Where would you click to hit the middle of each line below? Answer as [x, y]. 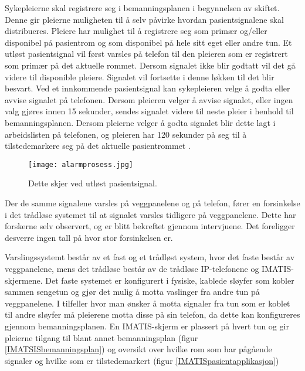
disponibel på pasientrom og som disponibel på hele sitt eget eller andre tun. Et [148, 42]
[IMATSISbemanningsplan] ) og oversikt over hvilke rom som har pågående [138, 349]
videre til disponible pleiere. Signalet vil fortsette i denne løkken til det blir [140, 76]
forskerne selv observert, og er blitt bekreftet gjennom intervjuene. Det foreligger [150, 226]
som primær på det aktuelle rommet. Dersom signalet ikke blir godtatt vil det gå [150, 65]
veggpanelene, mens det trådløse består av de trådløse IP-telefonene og [132, 268]
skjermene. [24, 280]
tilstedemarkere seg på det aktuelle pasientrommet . [98, 146]
